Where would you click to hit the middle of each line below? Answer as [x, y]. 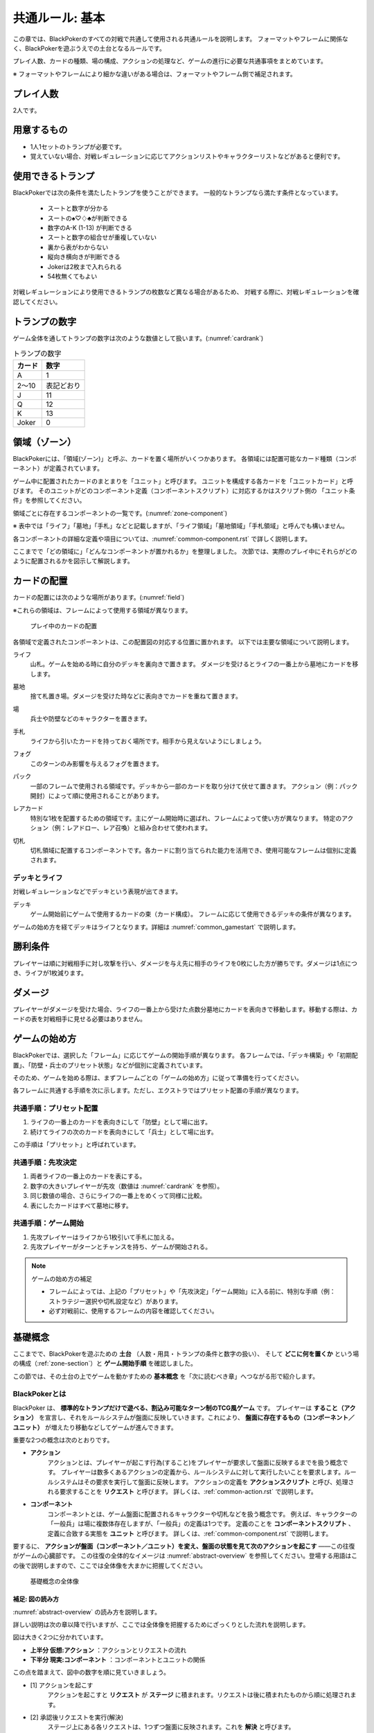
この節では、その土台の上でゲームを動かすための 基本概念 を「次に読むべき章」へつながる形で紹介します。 [166, 1376]
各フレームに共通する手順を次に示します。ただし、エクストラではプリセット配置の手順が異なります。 [158, 1090]
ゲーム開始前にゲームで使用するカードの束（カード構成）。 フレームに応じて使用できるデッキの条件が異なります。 [193, 914]
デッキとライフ [38, 878]
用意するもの [40, 130]
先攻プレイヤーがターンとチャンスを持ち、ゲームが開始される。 [121, 1247]
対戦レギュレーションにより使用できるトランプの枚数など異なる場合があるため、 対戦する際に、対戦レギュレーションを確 [186, 292]
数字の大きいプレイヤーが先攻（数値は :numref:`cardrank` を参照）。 [127, 1186]
